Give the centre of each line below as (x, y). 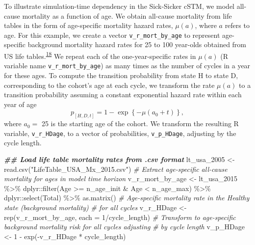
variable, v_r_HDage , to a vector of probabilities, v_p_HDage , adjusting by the (120, 133)
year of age (20, 104)
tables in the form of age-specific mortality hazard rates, (89, 25)
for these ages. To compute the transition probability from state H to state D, (121, 75)
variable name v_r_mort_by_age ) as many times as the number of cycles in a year (127, 66)
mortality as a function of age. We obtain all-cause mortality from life (127, 15)
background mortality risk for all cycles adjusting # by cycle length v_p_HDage (124, 227)
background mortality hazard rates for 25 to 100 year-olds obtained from (137, 44)
